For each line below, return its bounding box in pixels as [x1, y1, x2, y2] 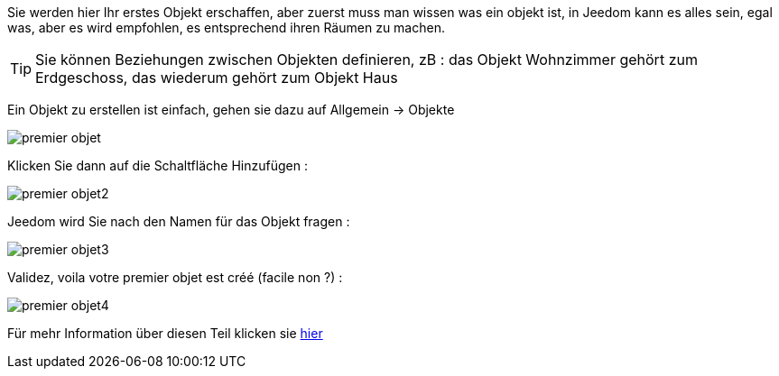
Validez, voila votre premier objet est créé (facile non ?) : [7, 270, 343, 285]
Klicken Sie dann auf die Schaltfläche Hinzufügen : [7, 158, 308, 173]
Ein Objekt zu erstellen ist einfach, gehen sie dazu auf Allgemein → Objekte [7, 102, 455, 117]
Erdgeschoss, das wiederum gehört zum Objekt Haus [35, 69, 398, 87]
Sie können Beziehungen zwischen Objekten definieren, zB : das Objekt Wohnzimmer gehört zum [35, 50, 698, 69]
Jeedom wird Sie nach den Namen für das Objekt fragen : [7, 214, 350, 229]
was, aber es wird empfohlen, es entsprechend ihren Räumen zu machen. [7, 20, 445, 35]
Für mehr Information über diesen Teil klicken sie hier [7, 326, 323, 341]
